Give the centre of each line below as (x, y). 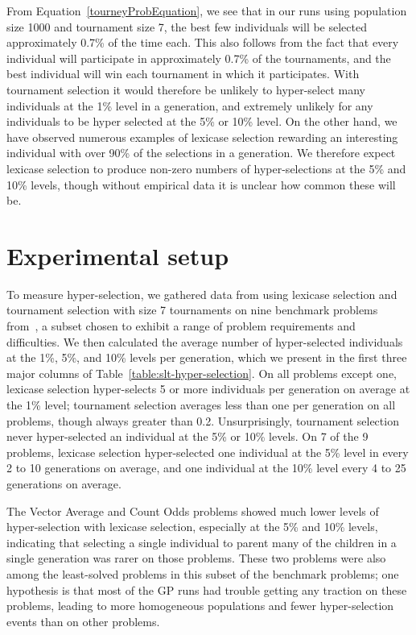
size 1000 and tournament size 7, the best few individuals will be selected (187, 26)
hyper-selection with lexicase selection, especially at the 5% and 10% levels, (192, 527)
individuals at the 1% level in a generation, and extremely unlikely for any (190, 105)
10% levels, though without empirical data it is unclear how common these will (201, 184)
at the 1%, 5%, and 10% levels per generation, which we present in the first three (207, 357)
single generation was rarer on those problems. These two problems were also (196, 558)
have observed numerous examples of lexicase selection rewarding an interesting (202, 137)
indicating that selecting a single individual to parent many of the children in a (202, 542)
